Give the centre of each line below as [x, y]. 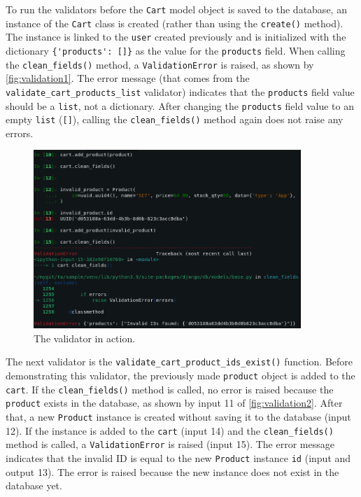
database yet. [34, 485]
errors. [20, 133]
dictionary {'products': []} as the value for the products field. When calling [176, 50]
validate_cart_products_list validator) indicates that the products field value [180, 91]
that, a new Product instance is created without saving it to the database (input [178, 416]
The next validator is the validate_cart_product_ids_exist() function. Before [179, 362]
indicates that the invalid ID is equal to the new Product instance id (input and [178, 457]
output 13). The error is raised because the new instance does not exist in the [172, 471]
